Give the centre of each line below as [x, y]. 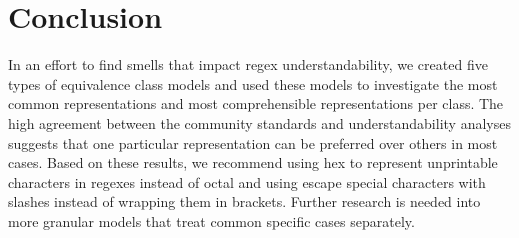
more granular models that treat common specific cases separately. [211, 220]
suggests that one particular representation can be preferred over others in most [253, 142]
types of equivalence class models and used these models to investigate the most [253, 83]
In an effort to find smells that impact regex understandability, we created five [248, 64]
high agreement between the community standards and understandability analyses [259, 122]
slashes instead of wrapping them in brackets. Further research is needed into [244, 201]
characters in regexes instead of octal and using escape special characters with [247, 181]
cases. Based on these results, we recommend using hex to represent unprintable [253, 162]
